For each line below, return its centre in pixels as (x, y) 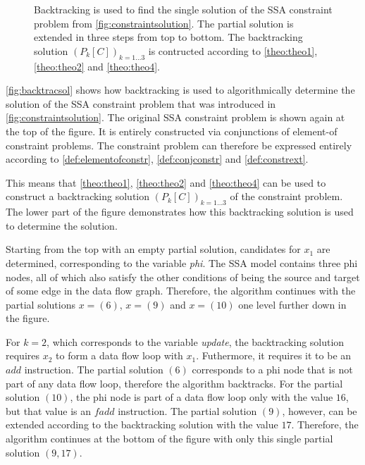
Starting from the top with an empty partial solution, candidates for (153, 249)
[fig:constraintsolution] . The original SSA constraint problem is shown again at (175, 117)
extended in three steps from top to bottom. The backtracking (168, 37)
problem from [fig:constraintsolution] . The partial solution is (164, 23)
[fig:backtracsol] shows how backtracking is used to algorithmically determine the (180, 90)
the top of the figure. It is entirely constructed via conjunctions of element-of (172, 131)
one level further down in (292, 304)
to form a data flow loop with (119, 355)
